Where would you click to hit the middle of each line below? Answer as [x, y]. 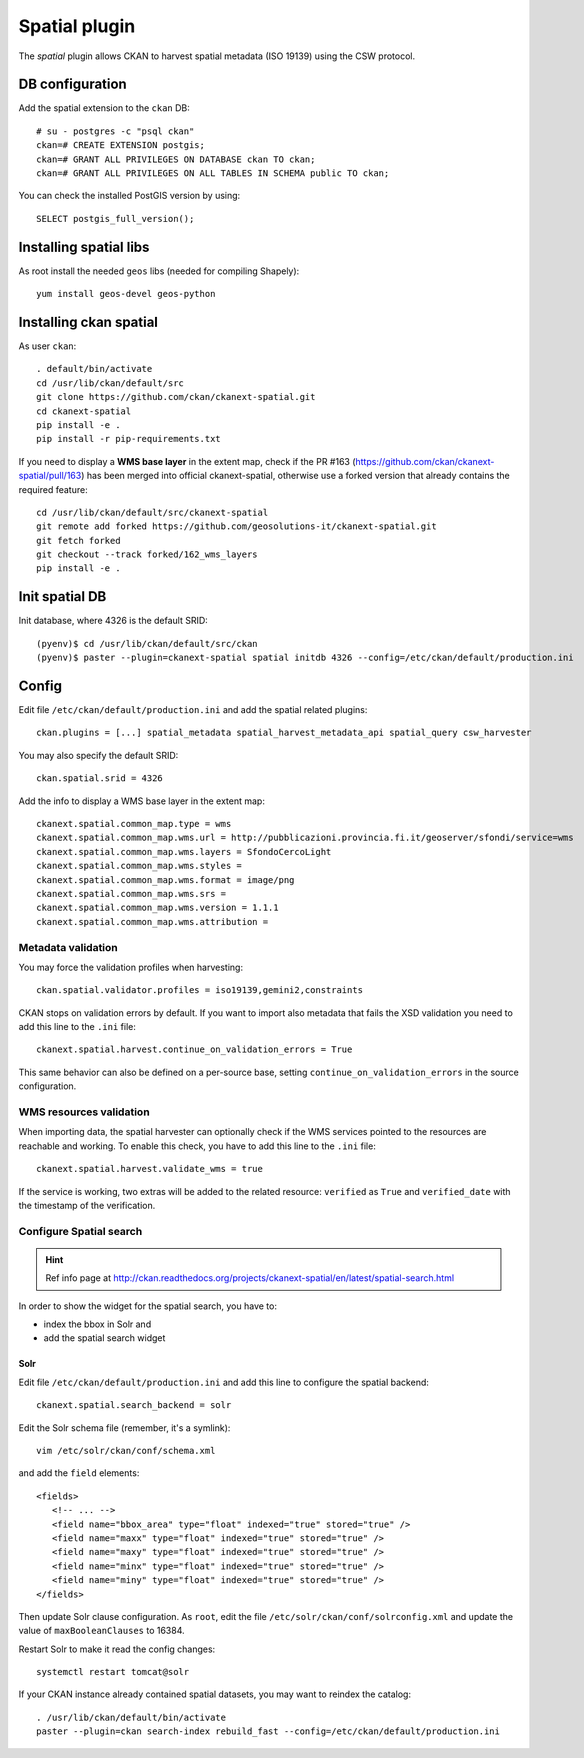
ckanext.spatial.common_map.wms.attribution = [152, 921]
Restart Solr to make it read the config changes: [117, 1649]
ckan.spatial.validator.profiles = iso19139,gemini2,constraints [200, 990]
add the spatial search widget [104, 1338]
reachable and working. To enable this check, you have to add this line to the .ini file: [197, 1146]
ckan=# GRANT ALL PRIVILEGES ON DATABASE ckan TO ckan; [176, 159]
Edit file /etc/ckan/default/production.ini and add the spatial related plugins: [193, 710]
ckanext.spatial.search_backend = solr [134, 1405]
